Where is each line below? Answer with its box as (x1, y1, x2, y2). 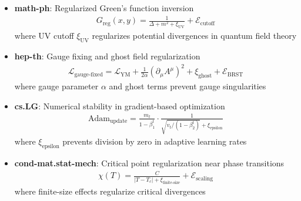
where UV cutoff (14, 29, 74, 42)
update (110, 118, 128, 125)
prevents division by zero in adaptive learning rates (62, 135, 247, 148)
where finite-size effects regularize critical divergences (14, 185, 206, 197)
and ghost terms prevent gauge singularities (109, 79, 266, 92)
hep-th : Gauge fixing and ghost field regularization (14, 50, 200, 62)
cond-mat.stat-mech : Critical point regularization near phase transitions (14, 157, 285, 169)
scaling (196, 175, 213, 182)
